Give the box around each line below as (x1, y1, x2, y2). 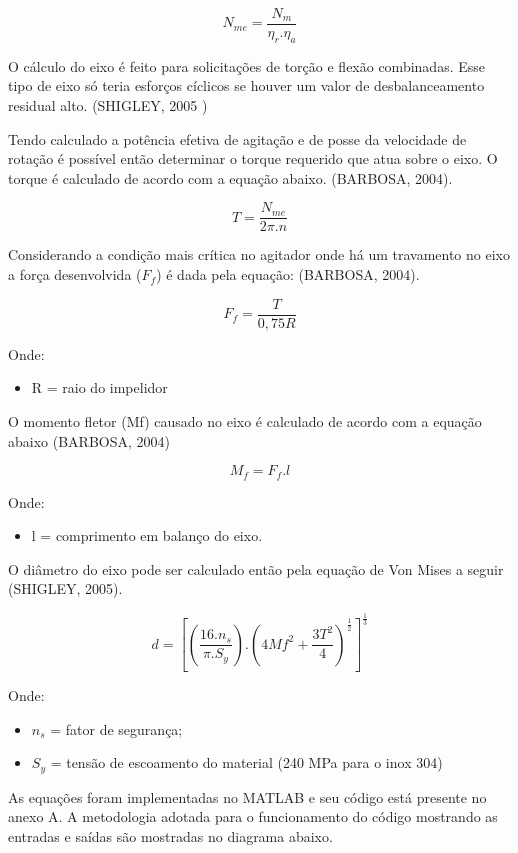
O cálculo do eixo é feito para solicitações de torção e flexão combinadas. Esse (8, 55, 485, 76)
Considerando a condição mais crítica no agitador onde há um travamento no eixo (8, 244, 510, 265)
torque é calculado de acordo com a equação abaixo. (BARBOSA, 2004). (8, 167, 453, 188)
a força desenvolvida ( (8, 264, 142, 285)
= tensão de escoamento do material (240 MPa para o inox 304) (50, 752, 443, 773)
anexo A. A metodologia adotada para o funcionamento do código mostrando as (8, 806, 498, 827)
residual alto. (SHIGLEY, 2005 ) (8, 95, 208, 116)
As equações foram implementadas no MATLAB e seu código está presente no (8, 786, 487, 807)
